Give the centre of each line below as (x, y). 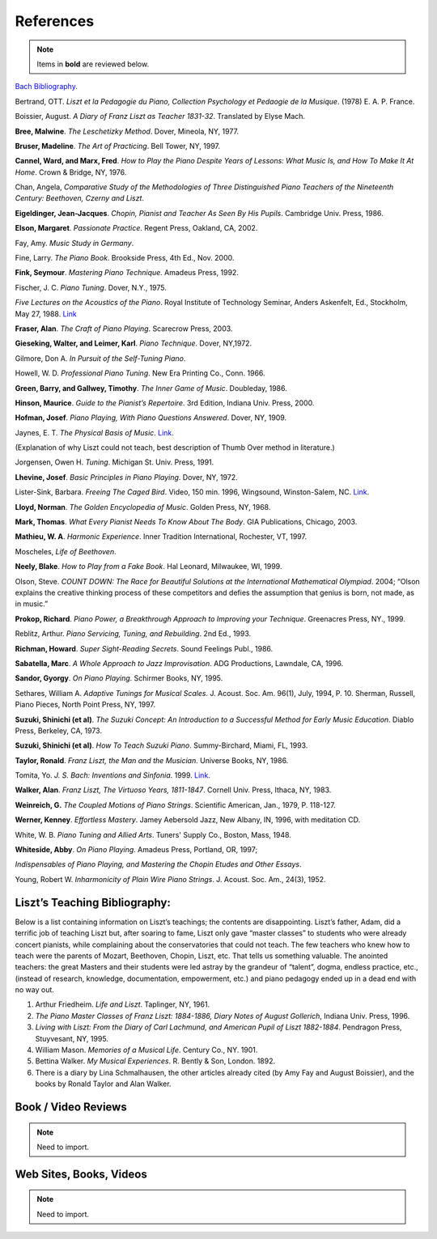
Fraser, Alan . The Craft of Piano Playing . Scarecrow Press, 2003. (124, 329)
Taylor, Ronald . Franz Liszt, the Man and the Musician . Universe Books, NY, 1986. (152, 760)
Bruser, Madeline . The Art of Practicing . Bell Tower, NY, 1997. (118, 146)
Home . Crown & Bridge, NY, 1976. (71, 172)
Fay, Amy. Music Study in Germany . (74, 243)
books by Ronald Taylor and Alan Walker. (103, 1084)
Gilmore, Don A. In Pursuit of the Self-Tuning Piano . (100, 358)
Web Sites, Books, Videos (81, 1174)
